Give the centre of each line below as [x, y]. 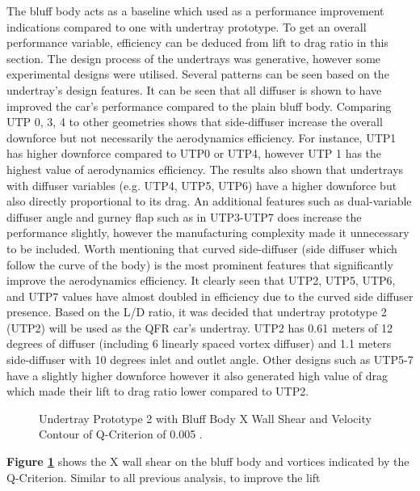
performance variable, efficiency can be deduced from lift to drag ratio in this [197, 42]
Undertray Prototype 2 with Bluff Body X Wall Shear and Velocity [205, 418]
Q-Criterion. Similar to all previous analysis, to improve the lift [164, 477]
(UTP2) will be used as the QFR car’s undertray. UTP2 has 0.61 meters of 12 [200, 327]
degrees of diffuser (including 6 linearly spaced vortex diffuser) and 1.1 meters [199, 343]
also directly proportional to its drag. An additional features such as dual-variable [209, 201]
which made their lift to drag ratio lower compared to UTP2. [158, 391]
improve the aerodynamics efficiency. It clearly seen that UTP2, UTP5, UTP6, [201, 280]
